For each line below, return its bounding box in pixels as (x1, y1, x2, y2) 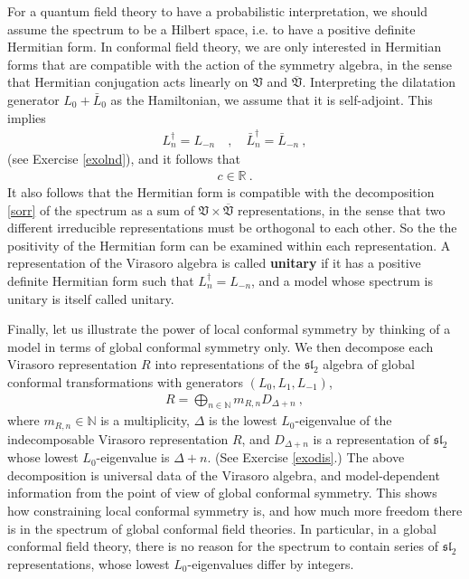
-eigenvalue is (96, 448, 170, 467)
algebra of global (323, 355, 415, 374)
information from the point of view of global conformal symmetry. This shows (7, 483, 437, 502)
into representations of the (155, 355, 301, 374)
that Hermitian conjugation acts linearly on (7, 72, 249, 91)
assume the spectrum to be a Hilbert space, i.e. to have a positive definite (7, 19, 416, 38)
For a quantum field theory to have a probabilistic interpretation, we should (7, 2, 427, 20)
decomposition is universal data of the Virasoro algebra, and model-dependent (7, 465, 440, 484)
